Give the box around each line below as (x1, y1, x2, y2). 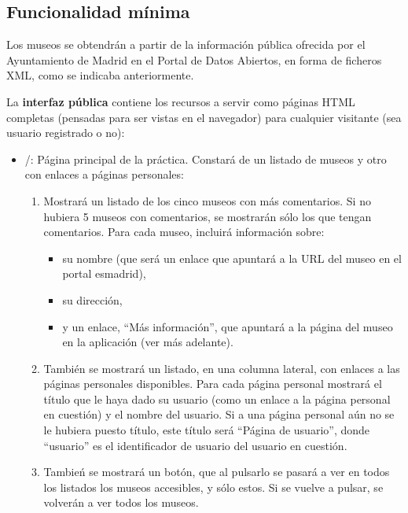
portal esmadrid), (62, 265, 146, 282)
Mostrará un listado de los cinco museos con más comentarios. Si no (43, 192, 371, 209)
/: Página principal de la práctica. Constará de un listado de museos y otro (24, 150, 387, 167)
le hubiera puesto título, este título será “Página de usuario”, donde (43, 422, 370, 438)
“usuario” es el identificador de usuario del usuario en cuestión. (43, 437, 347, 453)
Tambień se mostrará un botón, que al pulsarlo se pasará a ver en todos (43, 463, 390, 480)
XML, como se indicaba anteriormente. (6, 67, 194, 83)
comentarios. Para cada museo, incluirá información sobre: (43, 223, 325, 240)
